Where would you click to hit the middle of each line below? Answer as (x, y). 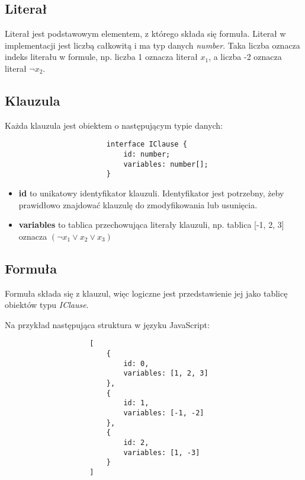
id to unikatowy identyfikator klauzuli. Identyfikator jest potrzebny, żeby (151, 193)
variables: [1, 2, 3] (166, 373)
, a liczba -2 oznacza (245, 57)
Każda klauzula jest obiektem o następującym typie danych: (114, 125)
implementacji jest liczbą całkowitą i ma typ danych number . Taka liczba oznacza (152, 45)
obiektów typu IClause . (47, 305)
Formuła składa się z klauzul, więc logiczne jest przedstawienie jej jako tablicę (146, 293)
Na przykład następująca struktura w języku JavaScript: (107, 324)
